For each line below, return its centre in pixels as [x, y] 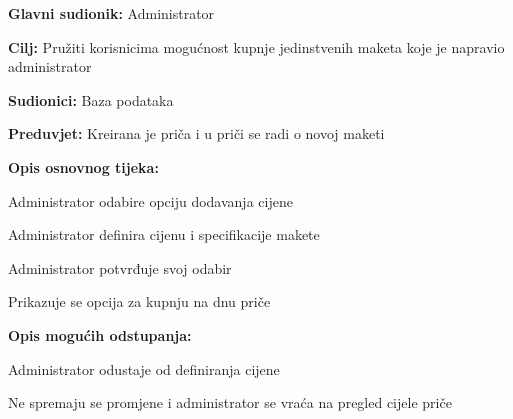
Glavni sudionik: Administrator [111, 13]
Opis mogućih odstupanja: [100, 334]
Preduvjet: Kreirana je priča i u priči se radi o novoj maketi [196, 133]
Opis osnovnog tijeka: [83, 166]
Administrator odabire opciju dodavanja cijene [150, 200]
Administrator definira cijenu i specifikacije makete [164, 234]
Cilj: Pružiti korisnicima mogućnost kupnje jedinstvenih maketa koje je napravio [256, 46]
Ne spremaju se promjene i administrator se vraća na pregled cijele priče [230, 402]
